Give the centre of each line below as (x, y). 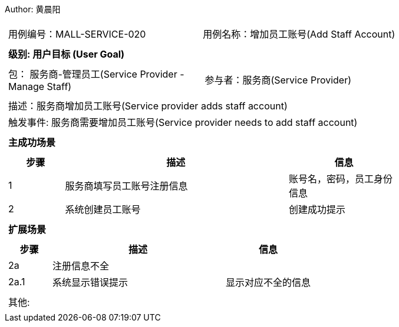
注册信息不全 (81, 266)
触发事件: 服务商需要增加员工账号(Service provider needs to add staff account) (183, 122)
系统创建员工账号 (103, 209)
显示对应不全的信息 (268, 282)
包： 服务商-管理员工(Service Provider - (96, 74)
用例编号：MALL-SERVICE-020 (77, 34)
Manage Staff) (40, 86)
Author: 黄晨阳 (33, 9)
